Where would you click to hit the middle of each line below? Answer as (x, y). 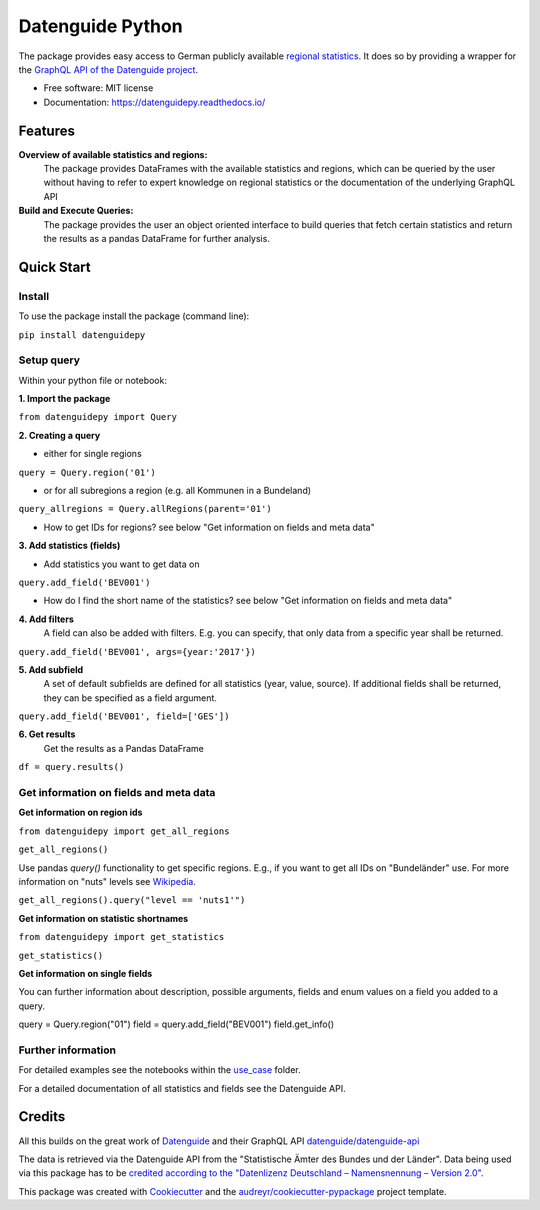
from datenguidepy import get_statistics (121, 937)
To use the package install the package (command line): (134, 316)
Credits (42, 1116)
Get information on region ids (80, 812)
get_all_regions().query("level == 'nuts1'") (132, 900)
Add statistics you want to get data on (121, 564)
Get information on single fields (85, 973)
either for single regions (92, 454)
